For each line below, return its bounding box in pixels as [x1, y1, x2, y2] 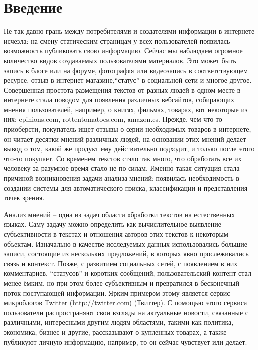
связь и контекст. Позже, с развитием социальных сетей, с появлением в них [4, 258, 238, 268]
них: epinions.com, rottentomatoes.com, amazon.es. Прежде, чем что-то [4, 114, 222, 124]
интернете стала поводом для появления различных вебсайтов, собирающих [4, 94, 234, 105]
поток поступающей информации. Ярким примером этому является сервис [4, 287, 230, 298]
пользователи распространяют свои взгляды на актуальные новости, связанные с [4, 307, 248, 317]
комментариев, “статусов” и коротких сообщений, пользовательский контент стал [4, 268, 251, 278]
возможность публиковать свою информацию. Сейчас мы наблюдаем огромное [4, 45, 243, 56]
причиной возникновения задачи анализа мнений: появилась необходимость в [4, 173, 239, 183]
